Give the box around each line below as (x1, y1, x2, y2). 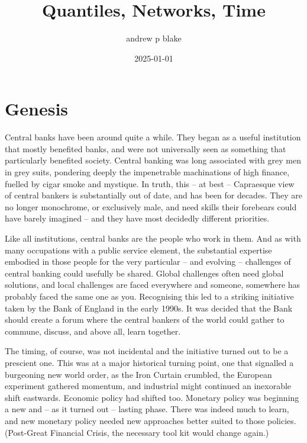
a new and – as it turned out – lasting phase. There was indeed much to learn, (5, 403, 289, 415)
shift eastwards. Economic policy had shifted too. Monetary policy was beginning (5, 391, 299, 403)
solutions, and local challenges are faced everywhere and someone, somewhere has (5, 278, 300, 291)
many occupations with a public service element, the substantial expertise (5, 243, 272, 256)
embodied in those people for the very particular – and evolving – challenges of (5, 255, 291, 268)
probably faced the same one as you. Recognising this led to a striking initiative (5, 290, 294, 302)
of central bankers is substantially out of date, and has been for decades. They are (5, 189, 303, 201)
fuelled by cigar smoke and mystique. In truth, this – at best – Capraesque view (5, 177, 295, 190)
